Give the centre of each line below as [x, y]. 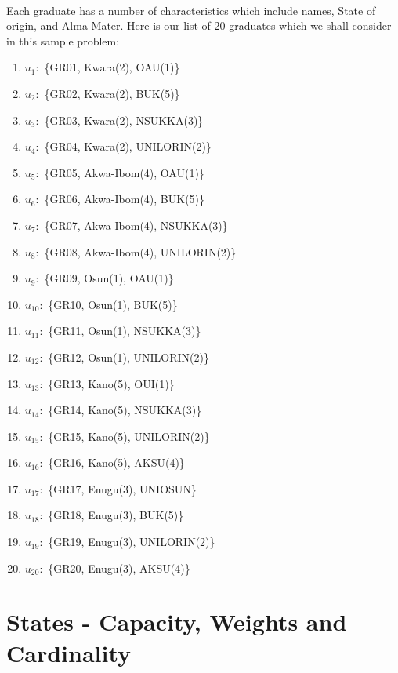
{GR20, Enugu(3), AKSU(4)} [119, 568]
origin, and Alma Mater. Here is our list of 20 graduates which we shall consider [199, 25]
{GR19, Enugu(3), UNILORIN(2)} [132, 542]
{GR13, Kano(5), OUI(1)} [111, 383]
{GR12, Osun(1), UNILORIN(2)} [129, 357]
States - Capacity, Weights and [177, 622]
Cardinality [69, 652]
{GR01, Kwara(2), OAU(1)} [112, 67]
